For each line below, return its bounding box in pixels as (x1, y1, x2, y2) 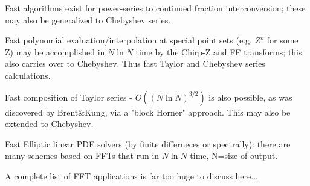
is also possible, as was (208, 90, 292, 103)
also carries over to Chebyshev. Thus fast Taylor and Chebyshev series (5, 57, 265, 70)
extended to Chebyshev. (5, 117, 94, 130)
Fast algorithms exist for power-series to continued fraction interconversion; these (5, 2, 306, 14)
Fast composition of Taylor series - (5, 90, 132, 103)
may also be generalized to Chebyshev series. (5, 13, 171, 26)
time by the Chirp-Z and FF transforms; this (135, 45, 302, 58)
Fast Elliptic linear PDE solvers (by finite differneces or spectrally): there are (5, 137, 291, 150)
